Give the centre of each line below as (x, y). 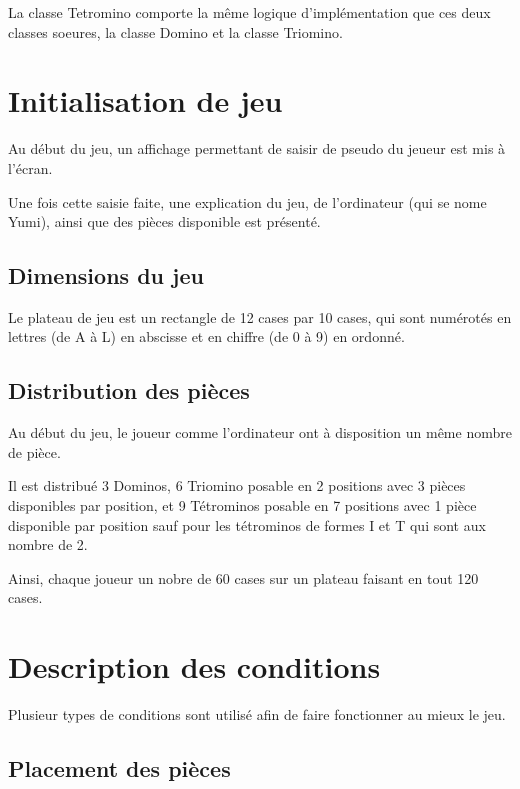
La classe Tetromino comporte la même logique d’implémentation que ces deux (249, 12)
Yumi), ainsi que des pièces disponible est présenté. (164, 221)
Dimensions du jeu (106, 275)
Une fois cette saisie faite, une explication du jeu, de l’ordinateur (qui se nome (247, 201)
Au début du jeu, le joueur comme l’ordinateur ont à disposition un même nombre (260, 432)
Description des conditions (194, 666)
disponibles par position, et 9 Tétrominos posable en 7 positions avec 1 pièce (242, 505)
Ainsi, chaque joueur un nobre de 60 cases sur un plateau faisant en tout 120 (243, 577)
